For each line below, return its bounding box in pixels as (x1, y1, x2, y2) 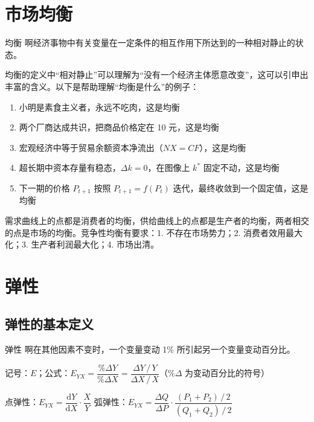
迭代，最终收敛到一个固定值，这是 (173, 181, 309, 194)
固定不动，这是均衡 (203, 161, 280, 174)
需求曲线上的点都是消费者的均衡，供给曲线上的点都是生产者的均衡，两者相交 (5, 214, 309, 226)
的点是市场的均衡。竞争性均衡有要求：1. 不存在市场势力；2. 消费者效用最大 (5, 226, 303, 238)
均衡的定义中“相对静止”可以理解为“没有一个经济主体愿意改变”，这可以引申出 (5, 68, 309, 81)
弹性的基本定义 (5, 315, 94, 333)
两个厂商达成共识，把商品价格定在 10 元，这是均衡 (19, 121, 220, 133)
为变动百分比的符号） (185, 366, 270, 379)
